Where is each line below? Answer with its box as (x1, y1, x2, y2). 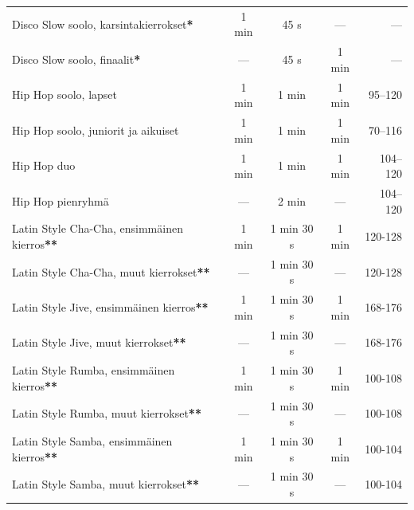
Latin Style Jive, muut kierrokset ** (12, 334, 186, 351)
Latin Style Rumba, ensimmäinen (12, 362, 175, 379)
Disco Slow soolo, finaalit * (12, 50, 141, 67)
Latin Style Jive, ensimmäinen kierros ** (12, 299, 209, 316)
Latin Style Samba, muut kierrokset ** (12, 476, 200, 492)
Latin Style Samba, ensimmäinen (12, 433, 173, 449)
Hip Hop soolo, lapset (12, 86, 117, 103)
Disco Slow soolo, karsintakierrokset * (12, 15, 193, 32)
